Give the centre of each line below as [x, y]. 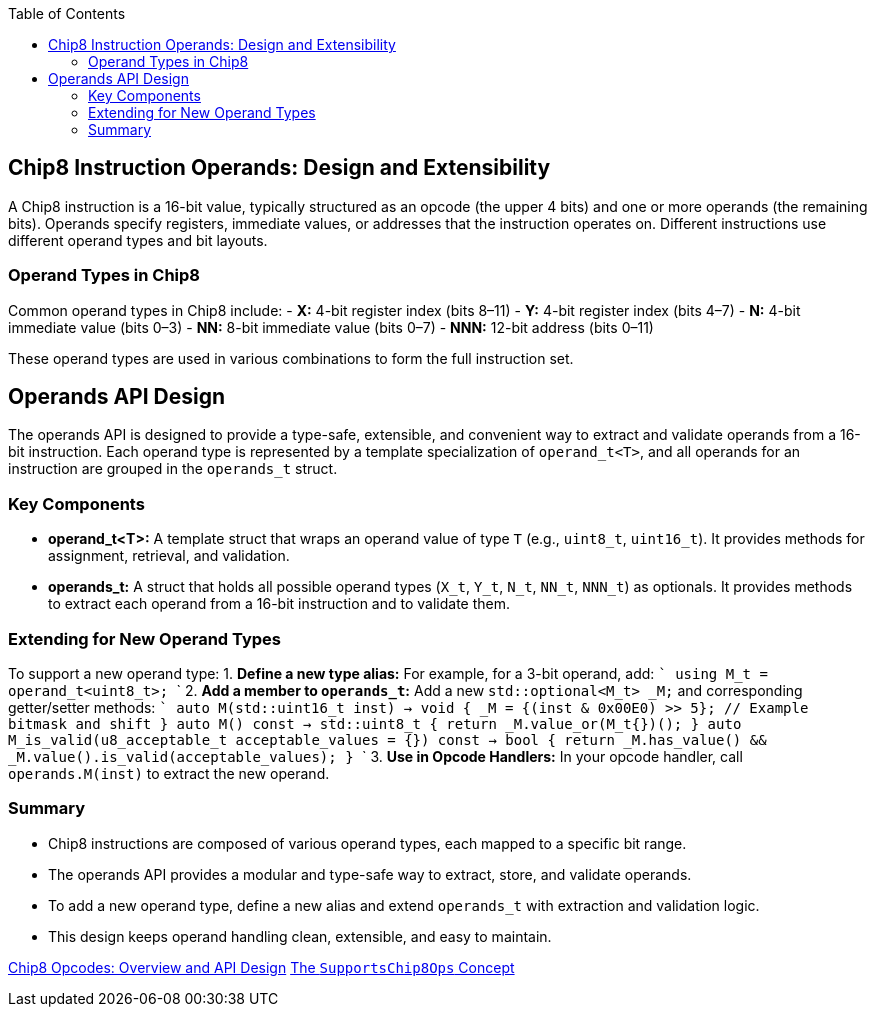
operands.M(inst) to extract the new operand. [169, 773]
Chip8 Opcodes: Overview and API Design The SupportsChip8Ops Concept [261, 967]
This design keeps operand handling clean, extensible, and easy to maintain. [300, 936]
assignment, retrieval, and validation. [169, 556]
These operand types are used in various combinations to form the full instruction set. [291, 358]
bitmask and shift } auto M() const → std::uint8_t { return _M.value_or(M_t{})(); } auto [375, 723]
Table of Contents [67, 13]
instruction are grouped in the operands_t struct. [173, 469]
